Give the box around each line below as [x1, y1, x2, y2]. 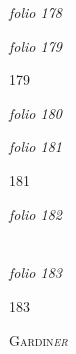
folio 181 [9, 136, 62, 157]
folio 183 [9, 262, 62, 283]
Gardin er [9, 329, 68, 350]
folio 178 [9, 2, 62, 22]
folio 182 [9, 203, 62, 224]
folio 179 [9, 35, 62, 56]
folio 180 [9, 102, 62, 123]
